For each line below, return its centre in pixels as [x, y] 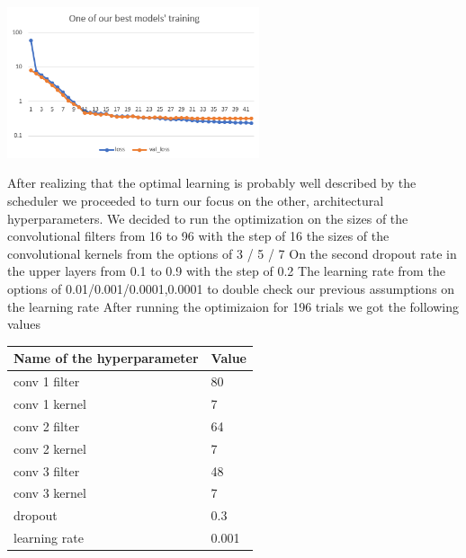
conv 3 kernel [50, 493]
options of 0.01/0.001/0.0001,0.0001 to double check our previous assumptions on [231, 289]
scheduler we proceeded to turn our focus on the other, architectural [196, 201]
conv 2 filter [47, 425]
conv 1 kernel [50, 403]
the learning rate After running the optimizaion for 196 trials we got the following [233, 306]
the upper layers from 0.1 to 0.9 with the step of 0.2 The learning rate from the [226, 271]
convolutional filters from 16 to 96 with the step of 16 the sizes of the [198, 236]
